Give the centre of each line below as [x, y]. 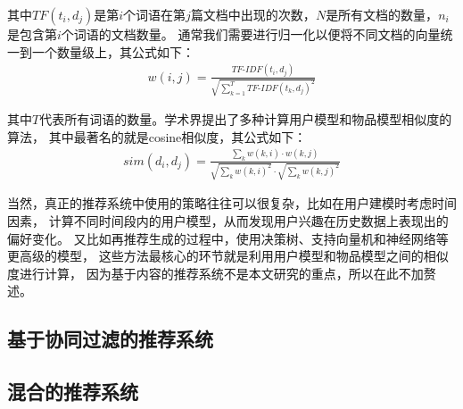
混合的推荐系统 [73, 392]
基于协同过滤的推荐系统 [110, 339]
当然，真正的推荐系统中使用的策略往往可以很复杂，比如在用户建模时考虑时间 [232, 203]
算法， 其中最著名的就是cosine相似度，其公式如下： [157, 136]
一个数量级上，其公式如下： [113, 51]
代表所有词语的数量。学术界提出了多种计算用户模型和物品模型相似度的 [246, 119]
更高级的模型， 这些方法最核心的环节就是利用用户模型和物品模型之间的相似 [228, 256]
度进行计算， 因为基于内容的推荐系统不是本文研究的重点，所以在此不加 [215, 273]
